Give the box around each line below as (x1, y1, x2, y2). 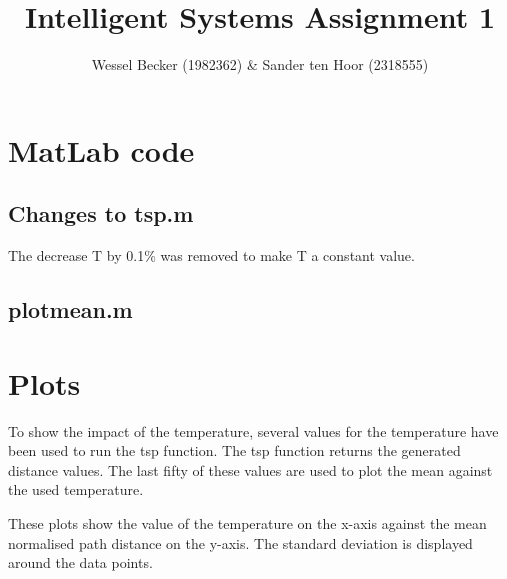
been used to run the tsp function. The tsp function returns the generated (8, 440, 461, 461)
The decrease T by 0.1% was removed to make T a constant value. (8, 245, 415, 266)
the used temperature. (8, 479, 144, 500)
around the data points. (8, 552, 153, 573)
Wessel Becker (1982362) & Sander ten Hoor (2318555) (91, 54, 429, 75)
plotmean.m (8, 294, 133, 325)
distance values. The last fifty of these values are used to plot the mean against (8, 459, 493, 480)
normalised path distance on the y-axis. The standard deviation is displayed (8, 532, 473, 553)
